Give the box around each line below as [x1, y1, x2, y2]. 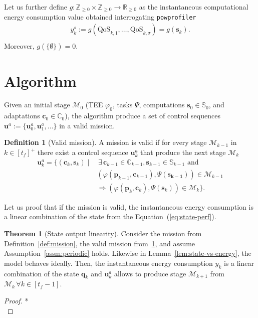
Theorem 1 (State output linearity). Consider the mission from [4, 228, 202, 239]
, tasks [112, 99, 133, 110]
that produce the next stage [140, 147, 226, 157]
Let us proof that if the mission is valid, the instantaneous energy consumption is [4, 201, 253, 212]
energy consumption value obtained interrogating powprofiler [4, 11, 196, 22]
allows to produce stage [114, 268, 186, 278]
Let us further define [4, 2, 67, 12]
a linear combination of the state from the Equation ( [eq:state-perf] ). [4, 211, 216, 222]
